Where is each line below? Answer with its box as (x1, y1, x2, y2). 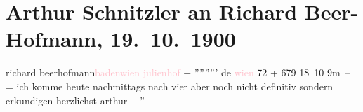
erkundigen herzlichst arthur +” (6, 92, 145, 107)
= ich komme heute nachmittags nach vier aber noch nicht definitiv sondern (6, 78, 334, 93)
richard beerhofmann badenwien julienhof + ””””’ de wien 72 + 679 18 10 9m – (6, 65, 350, 80)
